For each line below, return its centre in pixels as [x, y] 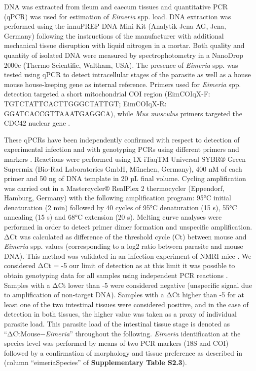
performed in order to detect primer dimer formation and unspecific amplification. [128, 227]
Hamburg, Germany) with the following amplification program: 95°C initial [118, 198]
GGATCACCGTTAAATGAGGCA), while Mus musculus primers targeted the [123, 113]
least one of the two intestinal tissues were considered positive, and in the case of [126, 304]
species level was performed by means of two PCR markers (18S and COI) [116, 343]
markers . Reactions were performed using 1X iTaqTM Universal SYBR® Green [125, 159]
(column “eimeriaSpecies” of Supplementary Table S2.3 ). [95, 362]
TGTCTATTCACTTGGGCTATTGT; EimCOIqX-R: [85, 103]
